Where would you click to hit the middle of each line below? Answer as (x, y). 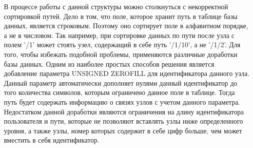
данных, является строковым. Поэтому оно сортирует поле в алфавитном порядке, (126, 26)
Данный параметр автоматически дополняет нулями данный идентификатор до (121, 83)
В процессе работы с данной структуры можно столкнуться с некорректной (116, 6)
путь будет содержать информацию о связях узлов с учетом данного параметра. (122, 102)
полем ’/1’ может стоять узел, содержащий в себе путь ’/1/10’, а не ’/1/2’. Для (122, 45)
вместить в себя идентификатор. (52, 140)
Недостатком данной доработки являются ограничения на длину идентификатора (124, 111)
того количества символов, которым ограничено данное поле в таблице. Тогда (119, 92)
